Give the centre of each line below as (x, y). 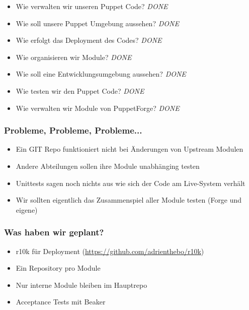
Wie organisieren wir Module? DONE (74, 57)
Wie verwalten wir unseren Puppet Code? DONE (92, 6)
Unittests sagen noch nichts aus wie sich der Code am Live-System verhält (131, 183)
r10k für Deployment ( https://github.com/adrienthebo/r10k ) (110, 251)
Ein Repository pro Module (58, 268)
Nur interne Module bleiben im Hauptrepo (81, 285)
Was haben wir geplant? (54, 232)
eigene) (27, 209)
